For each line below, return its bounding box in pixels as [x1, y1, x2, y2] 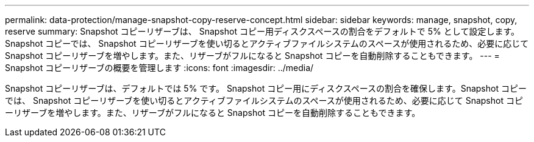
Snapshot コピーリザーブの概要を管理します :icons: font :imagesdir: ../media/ [5, 63, 314, 73]
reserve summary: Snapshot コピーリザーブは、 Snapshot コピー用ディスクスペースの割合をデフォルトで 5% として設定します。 [5, 26, 519, 36]
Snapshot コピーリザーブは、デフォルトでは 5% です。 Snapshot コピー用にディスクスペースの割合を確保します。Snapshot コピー [5, 83, 527, 93]
